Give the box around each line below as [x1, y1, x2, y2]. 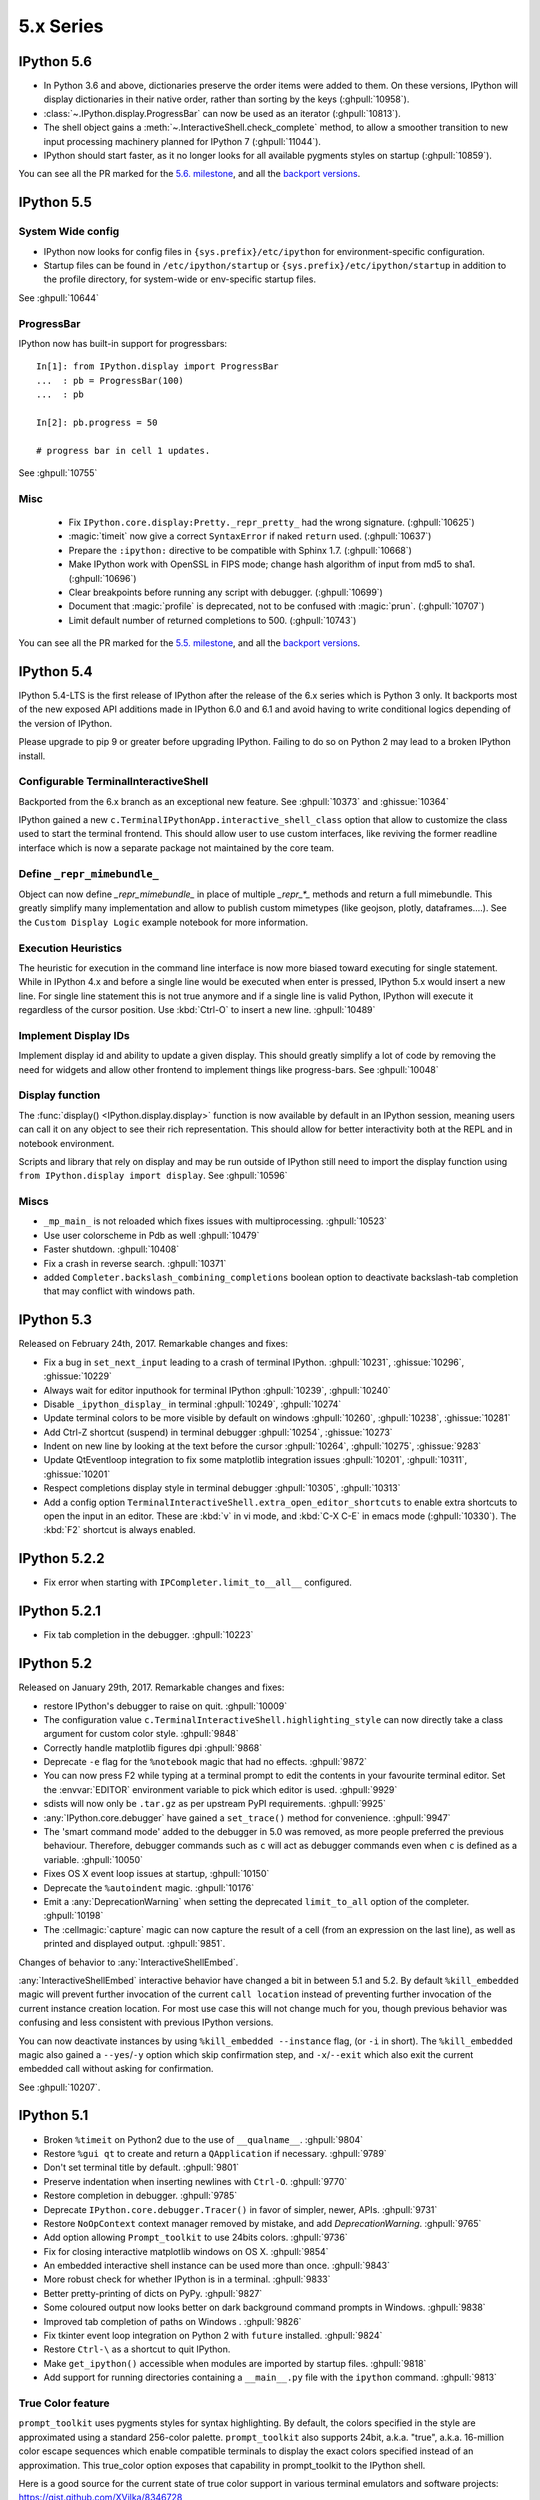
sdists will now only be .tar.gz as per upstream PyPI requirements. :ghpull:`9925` [43, 1798, 387, 1810]
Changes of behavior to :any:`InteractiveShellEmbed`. [18, 1956, 239, 1968]
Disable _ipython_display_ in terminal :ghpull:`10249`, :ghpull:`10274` [43, 1398, 342, 1410]
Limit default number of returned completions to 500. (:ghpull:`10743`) [68, 614, 357, 626]
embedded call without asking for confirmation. [18, 2063, 214, 2075]
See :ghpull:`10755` [18, 467, 98, 479]
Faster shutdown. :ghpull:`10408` [43, 1243, 180, 1255]
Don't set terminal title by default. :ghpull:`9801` [43, 2161, 240, 2174]
